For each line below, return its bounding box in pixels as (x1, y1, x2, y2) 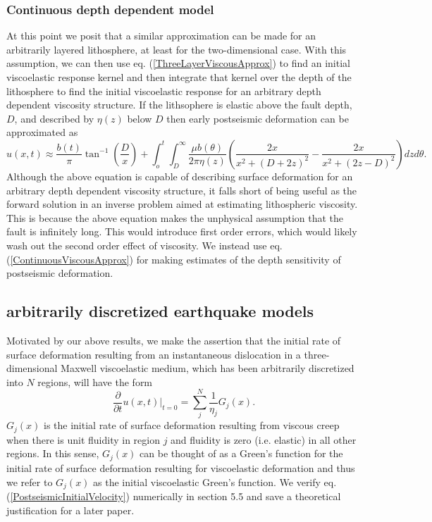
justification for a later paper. (6, 502, 135, 517)
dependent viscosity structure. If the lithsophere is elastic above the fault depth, (6, 97, 352, 112)
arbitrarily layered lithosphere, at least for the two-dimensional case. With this (6, 42, 347, 56)
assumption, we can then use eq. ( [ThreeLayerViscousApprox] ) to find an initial (6, 56, 350, 70)
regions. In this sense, (6, 446, 99, 461)
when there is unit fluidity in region (6, 432, 160, 447)
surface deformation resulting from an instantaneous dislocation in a (6, 347, 301, 361)
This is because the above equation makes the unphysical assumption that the (6, 210, 344, 225)
